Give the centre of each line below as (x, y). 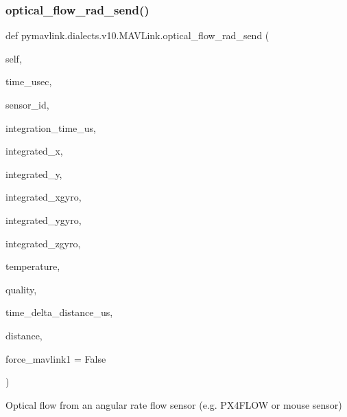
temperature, (33, 266)
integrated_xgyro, (44, 197)
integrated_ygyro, (44, 219)
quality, (21, 289)
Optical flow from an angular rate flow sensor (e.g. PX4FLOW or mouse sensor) (174, 404)
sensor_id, (27, 104)
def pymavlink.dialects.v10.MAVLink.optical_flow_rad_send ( (137, 35)
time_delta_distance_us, (59, 312)
